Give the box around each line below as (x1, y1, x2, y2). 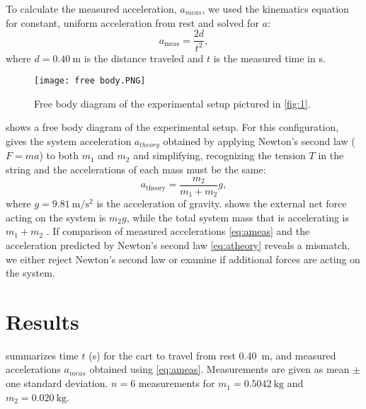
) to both (39, 148, 79, 163)
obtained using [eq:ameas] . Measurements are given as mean (89, 362, 350, 376)
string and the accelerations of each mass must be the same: (6, 162, 266, 177)
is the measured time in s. (213, 50, 326, 65)
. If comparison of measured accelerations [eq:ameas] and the (46, 224, 310, 238)
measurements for (138, 376, 215, 391)
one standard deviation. (6, 376, 108, 391)
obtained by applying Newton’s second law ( (163, 134, 355, 149)
